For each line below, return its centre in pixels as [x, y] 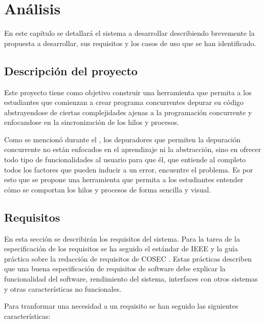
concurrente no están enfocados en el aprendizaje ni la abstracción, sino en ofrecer [133, 149]
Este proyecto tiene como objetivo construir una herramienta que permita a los [128, 92]
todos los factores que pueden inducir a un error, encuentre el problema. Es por [129, 169]
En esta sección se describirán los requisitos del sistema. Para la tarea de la [122, 238]
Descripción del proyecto [71, 70]
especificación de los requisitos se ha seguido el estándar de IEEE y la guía [121, 249]
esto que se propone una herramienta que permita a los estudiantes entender [124, 179]
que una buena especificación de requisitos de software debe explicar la [115, 268]
